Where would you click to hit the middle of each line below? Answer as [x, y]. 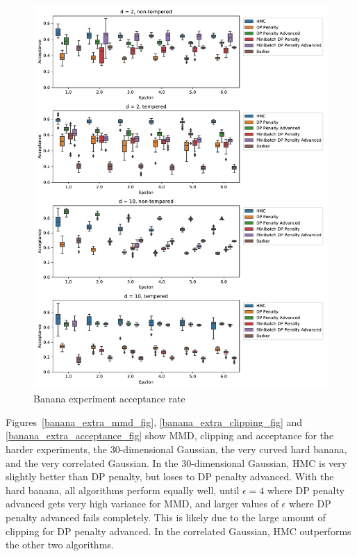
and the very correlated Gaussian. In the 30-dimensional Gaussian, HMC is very [176, 463]
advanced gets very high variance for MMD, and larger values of [142, 504]
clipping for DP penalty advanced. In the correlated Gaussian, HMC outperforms [178, 531]
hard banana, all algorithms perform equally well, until [123, 490]
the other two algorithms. [60, 545]
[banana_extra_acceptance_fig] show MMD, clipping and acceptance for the [170, 435]
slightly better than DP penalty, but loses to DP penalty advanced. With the [170, 476]
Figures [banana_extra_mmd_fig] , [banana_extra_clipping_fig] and [154, 422]
